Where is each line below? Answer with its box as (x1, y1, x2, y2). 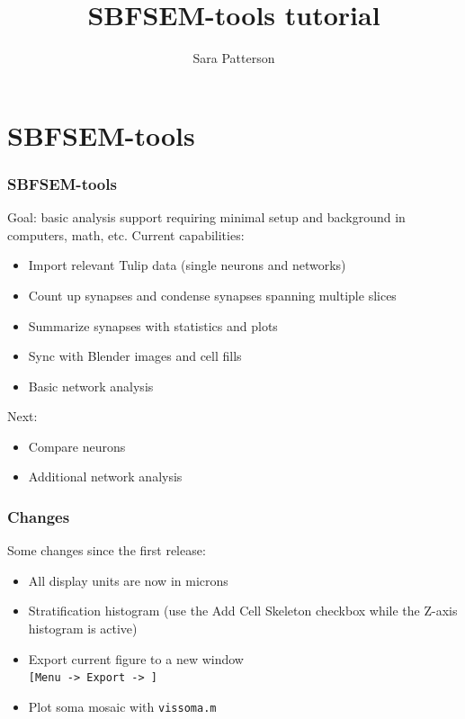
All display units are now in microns (28, 571, 228, 589)
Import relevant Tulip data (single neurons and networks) (28, 256, 346, 274)
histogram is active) (28, 619, 138, 638)
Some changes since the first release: (7, 541, 206, 560)
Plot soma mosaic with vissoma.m (28, 697, 217, 715)
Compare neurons (28, 436, 126, 455)
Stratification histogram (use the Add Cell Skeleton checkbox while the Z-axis (28, 601, 458, 620)
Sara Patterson (192, 49, 275, 67)
